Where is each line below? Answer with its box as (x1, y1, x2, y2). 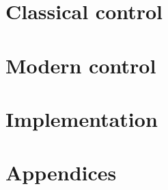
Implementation (5, 104, 158, 132)
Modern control (5, 51, 156, 79)
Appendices (5, 158, 117, 187)
